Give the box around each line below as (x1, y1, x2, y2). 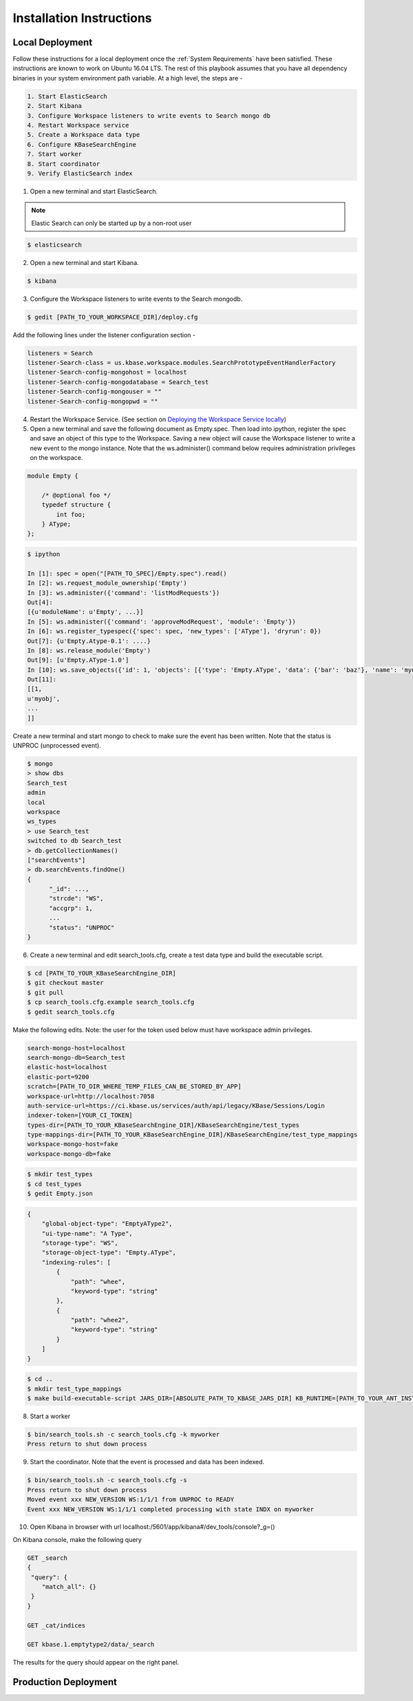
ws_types (27, 818, 57, 825)
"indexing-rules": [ (41, 1258, 112, 1266)
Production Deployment (12, 1676, 117, 1688)
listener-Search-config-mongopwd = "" (27, 397, 158, 405)
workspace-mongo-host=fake (27, 1140, 118, 1148)
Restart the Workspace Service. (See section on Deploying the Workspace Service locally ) (30, 415, 287, 423)
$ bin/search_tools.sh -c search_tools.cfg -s (27, 1477, 187, 1484)
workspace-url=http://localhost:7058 (27, 1092, 155, 1100)
